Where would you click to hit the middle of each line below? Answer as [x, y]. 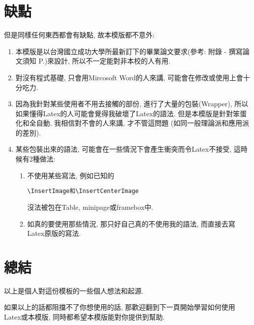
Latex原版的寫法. [54, 233]
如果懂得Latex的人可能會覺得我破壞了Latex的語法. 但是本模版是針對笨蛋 [131, 113]
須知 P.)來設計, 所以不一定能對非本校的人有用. [96, 61]
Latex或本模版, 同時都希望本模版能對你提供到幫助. [85, 317]
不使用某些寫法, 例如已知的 [71, 175]
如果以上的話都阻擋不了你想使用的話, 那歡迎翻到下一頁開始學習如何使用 [120, 307]
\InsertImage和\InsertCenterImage [83, 191]
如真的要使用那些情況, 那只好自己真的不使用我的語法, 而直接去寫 [131, 223]
